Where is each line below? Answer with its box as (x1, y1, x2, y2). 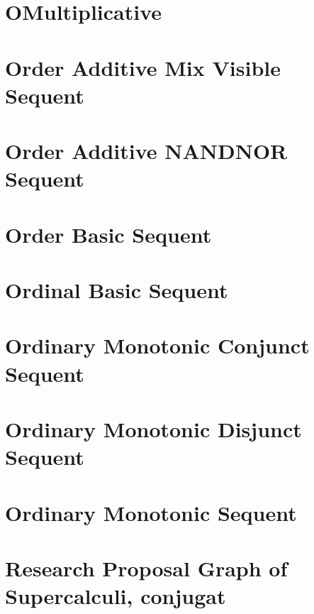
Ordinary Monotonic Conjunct (5, 331, 310, 360)
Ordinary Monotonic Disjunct (5, 415, 302, 443)
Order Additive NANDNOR (5, 136, 288, 165)
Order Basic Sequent (5, 219, 212, 248)
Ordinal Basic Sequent (5, 275, 228, 305)
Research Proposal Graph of (5, 553, 288, 582)
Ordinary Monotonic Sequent (5, 498, 297, 527)
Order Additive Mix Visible (5, 53, 281, 82)
